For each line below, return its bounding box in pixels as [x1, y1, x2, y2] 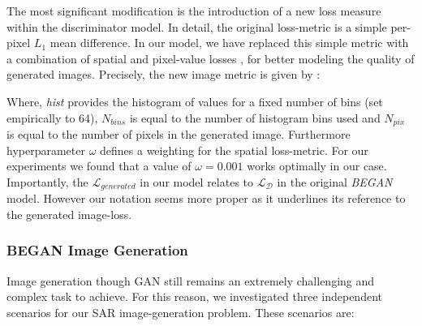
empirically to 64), [6, 109, 98, 126]
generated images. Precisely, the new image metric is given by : [6, 66, 321, 83]
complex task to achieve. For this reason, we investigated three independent [6, 288, 382, 305]
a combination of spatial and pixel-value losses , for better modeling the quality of [6, 49, 415, 66]
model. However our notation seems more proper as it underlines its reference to [6, 190, 406, 207]
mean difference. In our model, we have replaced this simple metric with [50, 34, 409, 51]
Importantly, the [6, 173, 88, 190]
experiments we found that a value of [6, 157, 192, 174]
